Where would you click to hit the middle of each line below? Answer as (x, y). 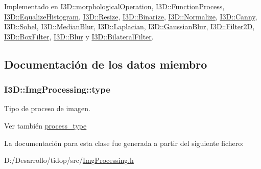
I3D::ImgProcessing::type (57, 89)
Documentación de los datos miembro (106, 64)
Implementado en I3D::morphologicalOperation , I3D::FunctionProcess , (114, 6)
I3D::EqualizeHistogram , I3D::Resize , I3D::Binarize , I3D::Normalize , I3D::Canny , (131, 16)
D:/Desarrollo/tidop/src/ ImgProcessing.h (69, 160)
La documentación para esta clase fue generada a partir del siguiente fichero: (124, 143)
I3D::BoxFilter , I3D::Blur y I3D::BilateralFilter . (79, 36)
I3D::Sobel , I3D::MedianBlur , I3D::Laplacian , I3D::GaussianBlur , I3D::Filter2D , (129, 26)
